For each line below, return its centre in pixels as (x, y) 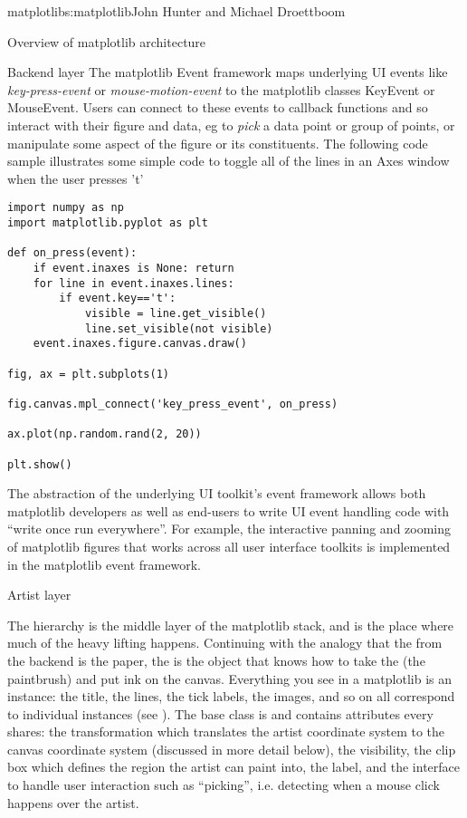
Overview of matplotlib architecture (107, 41)
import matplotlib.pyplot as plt (108, 223)
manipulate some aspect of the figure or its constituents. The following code (218, 143)
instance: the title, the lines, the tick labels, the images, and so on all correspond (231, 696)
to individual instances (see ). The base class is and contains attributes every (220, 713)
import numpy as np (66, 208)
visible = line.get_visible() (176, 313)
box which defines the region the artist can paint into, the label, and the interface (234, 767)
